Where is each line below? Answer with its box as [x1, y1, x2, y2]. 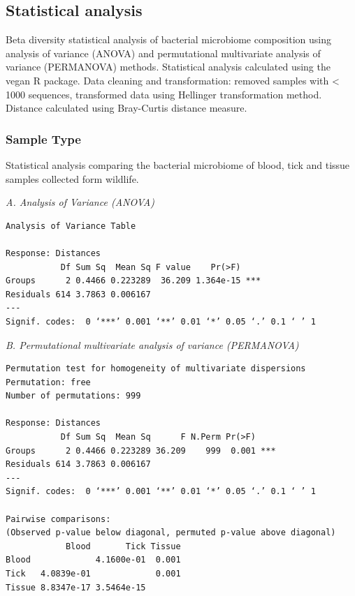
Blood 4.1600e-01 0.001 [6, 555, 181, 565]
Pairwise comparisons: [6, 514, 111, 524]
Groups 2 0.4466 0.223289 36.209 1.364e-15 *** [6, 276, 261, 286]
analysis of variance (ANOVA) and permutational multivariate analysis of [6, 45, 321, 60]
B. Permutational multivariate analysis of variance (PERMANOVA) [6, 337, 299, 352]
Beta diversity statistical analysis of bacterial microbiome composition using [6, 32, 331, 47]
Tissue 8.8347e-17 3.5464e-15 [6, 582, 146, 593]
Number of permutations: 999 [6, 391, 141, 401]
